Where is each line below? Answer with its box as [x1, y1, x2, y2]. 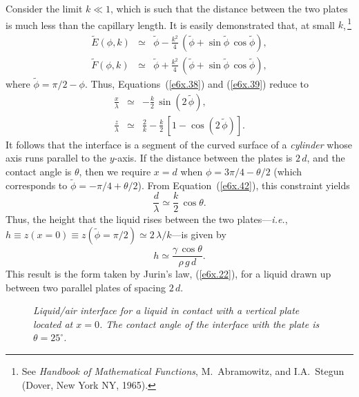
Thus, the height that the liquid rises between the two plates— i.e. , [6, 212, 288, 226]
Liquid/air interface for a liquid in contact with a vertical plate [33, 303, 300, 318]
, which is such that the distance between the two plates [110, 1, 348, 15]
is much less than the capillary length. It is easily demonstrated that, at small [6, 17, 335, 32]
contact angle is [6, 164, 72, 178]
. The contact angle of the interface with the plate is [99, 316, 320, 331]
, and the [307, 151, 345, 165]
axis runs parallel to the [6, 151, 107, 165]
